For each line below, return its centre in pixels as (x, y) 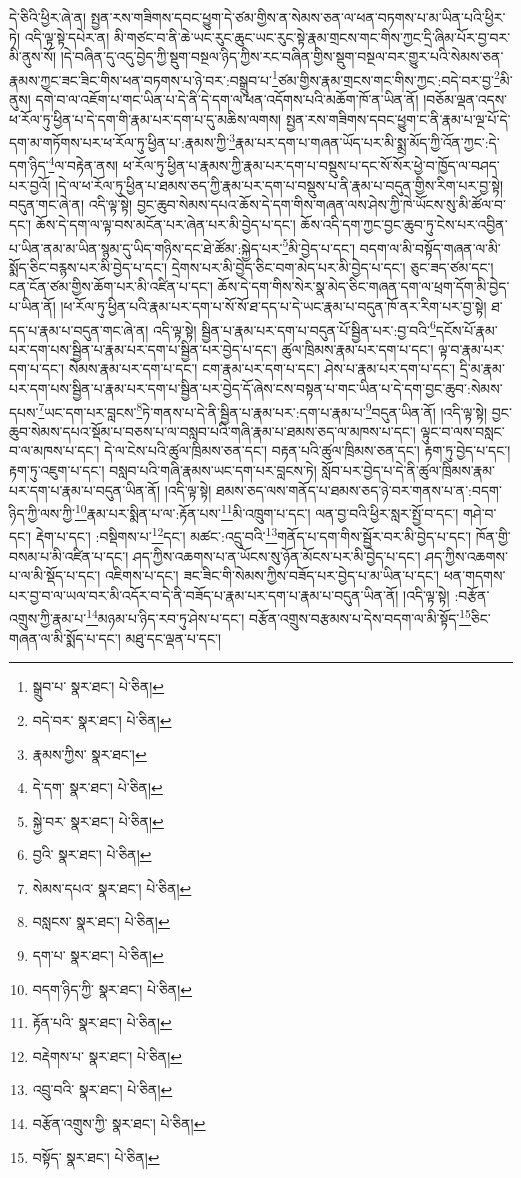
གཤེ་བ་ (479, 512)
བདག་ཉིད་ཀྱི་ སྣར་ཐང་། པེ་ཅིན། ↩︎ (112, 988)
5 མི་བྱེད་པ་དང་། (319, 246)
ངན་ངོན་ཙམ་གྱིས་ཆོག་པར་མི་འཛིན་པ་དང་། (111, 286)
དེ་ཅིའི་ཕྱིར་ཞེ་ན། (48, 17)
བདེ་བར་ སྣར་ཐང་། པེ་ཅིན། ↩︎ (102, 719)
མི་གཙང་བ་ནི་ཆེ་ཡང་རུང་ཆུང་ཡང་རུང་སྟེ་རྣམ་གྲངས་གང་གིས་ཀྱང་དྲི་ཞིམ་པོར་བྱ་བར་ (312, 36)
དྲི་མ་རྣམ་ (482, 368)
